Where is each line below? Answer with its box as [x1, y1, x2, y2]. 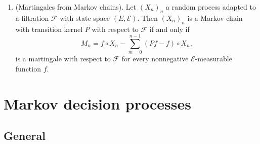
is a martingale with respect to [15, 53, 111, 64]
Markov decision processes [4, 93, 191, 114]
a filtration [15, 12, 49, 23]
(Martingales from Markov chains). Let [15, 2, 137, 12]
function [15, 63, 41, 74]
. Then [137, 12, 158, 23]
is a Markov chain [187, 12, 243, 23]
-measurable [195, 53, 232, 64]
